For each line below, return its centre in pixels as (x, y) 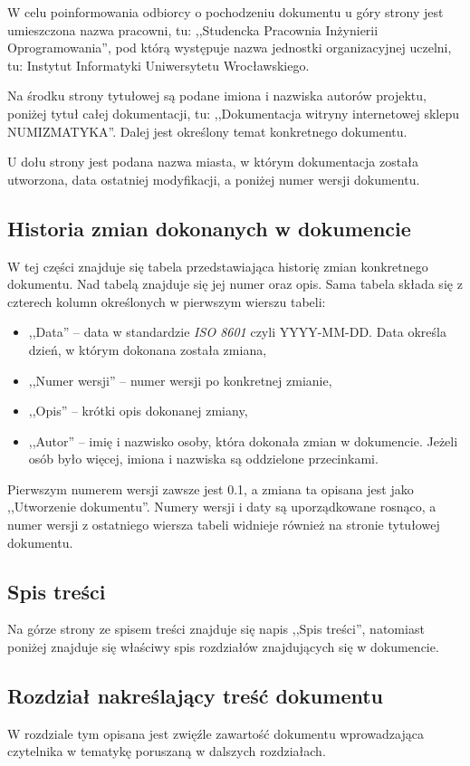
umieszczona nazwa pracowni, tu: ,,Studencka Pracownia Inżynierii (193, 29)
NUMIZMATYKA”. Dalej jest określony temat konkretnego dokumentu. (207, 131)
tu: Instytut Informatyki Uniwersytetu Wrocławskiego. (158, 65)
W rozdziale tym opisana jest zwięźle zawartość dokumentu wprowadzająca (216, 733)
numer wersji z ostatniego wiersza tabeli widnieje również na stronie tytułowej (224, 525)
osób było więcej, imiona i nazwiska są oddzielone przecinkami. (203, 459)
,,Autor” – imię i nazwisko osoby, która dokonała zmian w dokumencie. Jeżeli (243, 440)
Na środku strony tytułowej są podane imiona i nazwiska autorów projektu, (217, 96)
